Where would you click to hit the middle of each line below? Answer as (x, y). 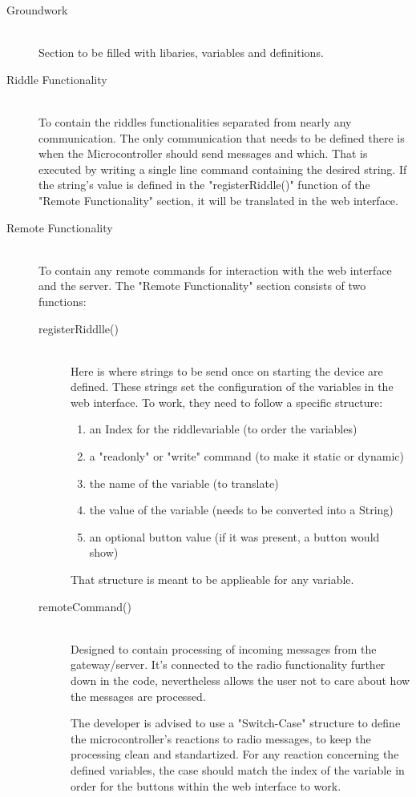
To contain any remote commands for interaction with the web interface (215, 270)
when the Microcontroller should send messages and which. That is (203, 153)
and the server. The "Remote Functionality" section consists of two (202, 286)
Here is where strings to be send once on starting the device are (227, 370)
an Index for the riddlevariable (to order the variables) (223, 429)
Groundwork (37, 10)
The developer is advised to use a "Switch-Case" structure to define (236, 723)
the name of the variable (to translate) (184, 483)
